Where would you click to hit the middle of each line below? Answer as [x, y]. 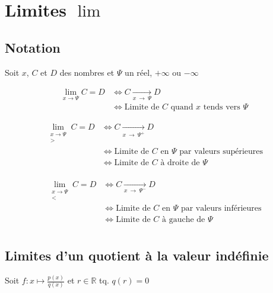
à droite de [180, 162]
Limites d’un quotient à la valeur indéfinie [137, 255]
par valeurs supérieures [221, 151]
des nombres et [87, 72]
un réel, [139, 72]
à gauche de [183, 220]
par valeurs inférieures [221, 209]
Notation [33, 47]
